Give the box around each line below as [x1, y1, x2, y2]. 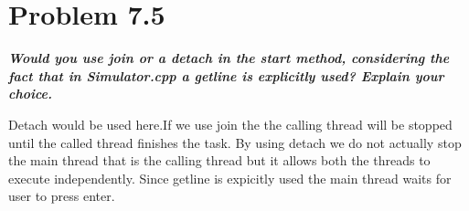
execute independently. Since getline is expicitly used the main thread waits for [8, 168, 452, 187]
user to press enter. [8, 186, 115, 206]
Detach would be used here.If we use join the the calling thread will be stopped [8, 114, 453, 133]
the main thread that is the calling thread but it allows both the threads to [8, 151, 431, 170]
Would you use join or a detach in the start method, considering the [8, 48, 450, 68]
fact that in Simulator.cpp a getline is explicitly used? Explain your [8, 66, 444, 85]
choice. [8, 84, 53, 103]
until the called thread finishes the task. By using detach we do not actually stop [8, 132, 462, 152]
